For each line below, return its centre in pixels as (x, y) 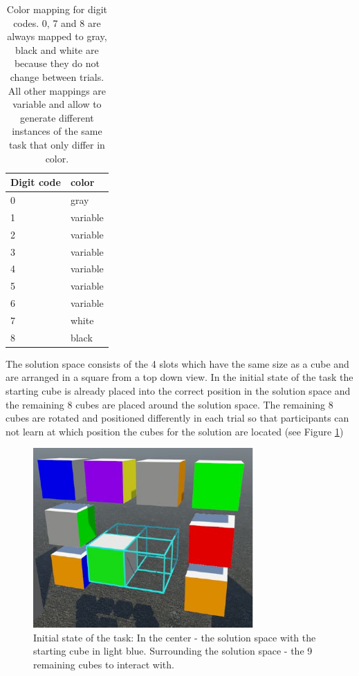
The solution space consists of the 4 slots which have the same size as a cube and (177, 363)
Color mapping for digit (57, 9)
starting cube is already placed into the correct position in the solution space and (178, 391)
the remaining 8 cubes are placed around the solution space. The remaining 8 (169, 404)
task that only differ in (57, 144)
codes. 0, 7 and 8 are (57, 22)
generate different (57, 117)
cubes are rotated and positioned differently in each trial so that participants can (177, 418)
